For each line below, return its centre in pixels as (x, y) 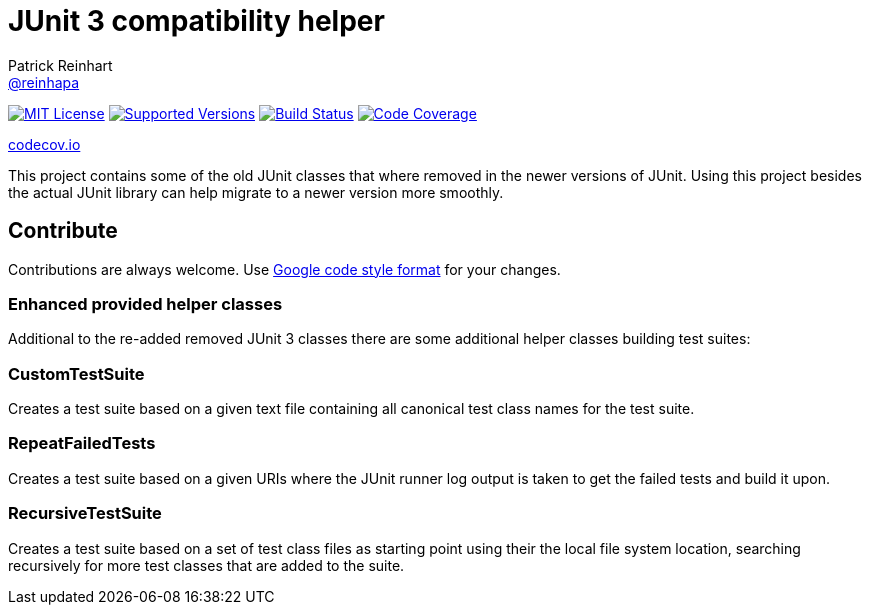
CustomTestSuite (76, 373)
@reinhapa (44, 82)
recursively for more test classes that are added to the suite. (206, 565)
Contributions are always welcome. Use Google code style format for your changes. (284, 269)
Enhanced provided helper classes (145, 303)
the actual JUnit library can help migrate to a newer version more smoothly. (256, 192)
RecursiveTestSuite (85, 513)
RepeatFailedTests (82, 443)
